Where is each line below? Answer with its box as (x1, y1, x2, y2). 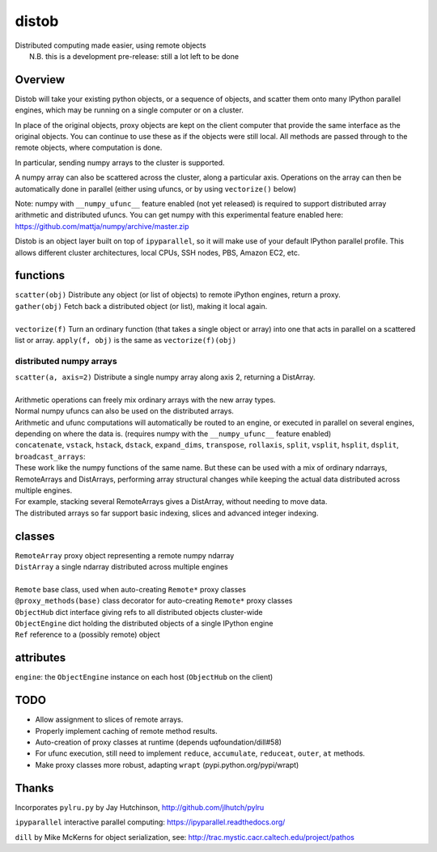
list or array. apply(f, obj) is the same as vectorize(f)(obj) (15, 336, 237, 345)
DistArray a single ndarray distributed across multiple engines (15, 562, 228, 572)
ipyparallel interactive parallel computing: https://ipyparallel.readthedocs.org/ (15, 817, 286, 827)
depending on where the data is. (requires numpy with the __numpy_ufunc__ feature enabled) (15, 429, 332, 439)
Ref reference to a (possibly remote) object (15, 629, 161, 639)
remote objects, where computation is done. (15, 142, 163, 153)
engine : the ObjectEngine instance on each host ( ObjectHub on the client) (15, 672, 274, 682)
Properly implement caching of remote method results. (35, 726, 218, 735)
